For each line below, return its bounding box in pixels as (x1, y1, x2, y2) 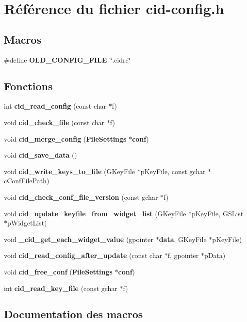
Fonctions (4, 78, 53, 93)
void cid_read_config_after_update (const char (4, 250, 163, 260)
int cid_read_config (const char (4, 101, 107, 111)
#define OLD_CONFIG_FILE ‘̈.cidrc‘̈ (4, 54, 131, 64)
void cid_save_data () (4, 150, 77, 160)
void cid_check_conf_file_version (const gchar (4, 192, 158, 202)
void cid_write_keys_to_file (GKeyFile (4, 166, 135, 176)
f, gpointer (167, 250, 199, 260)
